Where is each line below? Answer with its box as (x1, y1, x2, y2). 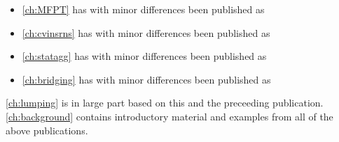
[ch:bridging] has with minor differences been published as (22, 72, 271, 86)
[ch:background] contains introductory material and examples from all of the (6, 109, 333, 123)
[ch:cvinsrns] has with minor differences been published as (22, 25, 270, 40)
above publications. (6, 123, 88, 137)
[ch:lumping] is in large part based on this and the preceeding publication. (6, 95, 324, 110)
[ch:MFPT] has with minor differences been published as (22, 2, 265, 16)
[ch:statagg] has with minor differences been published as (22, 49, 267, 63)
